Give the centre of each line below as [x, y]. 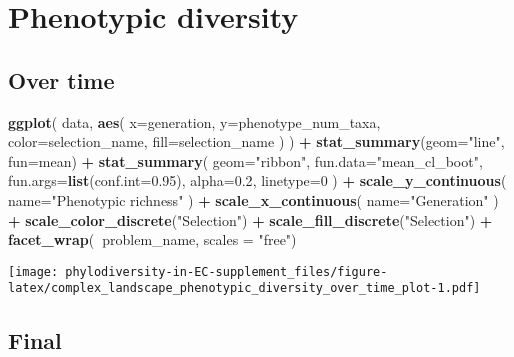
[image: [33, 271]
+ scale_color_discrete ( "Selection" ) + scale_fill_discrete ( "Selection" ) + [250, 219]
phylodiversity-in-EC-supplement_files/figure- [226, 271]
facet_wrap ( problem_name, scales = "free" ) [152, 239]
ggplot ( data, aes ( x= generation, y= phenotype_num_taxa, [194, 121]
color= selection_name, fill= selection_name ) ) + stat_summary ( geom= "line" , [256, 141]
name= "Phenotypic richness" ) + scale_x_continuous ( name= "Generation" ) [253, 199]
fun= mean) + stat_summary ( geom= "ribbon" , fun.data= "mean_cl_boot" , [245, 160]
